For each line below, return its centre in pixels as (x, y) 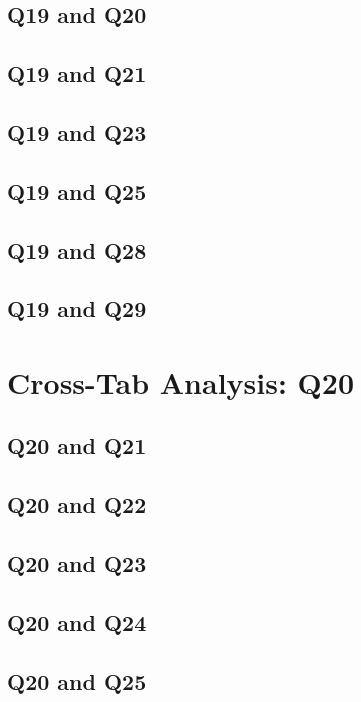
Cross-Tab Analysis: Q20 (180, 381)
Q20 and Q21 (77, 445)
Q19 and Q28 (77, 249)
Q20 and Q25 (77, 680)
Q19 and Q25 (77, 190)
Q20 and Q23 (77, 563)
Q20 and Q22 (77, 504)
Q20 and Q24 (77, 621)
